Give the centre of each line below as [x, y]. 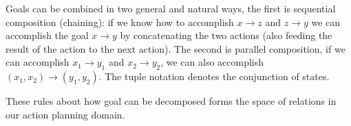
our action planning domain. [65, 114]
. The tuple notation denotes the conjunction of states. [214, 76]
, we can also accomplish [212, 62]
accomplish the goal [47, 35]
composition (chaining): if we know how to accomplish [120, 22]
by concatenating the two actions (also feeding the [226, 35]
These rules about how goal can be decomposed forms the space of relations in [171, 101]
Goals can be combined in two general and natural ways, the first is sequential [171, 8]
